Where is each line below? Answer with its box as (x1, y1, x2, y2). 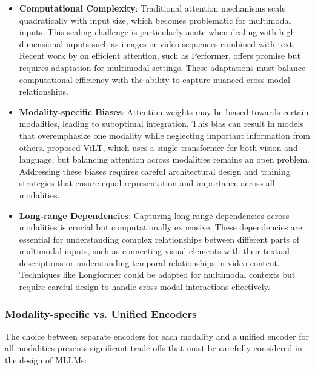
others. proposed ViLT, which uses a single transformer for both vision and (19, 141, 298, 153)
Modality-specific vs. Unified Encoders (5, 306, 197, 321)
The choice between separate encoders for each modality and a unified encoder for (5, 329, 309, 342)
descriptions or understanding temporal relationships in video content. (19, 256, 280, 269)
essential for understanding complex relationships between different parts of (19, 232, 300, 245)
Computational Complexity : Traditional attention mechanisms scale (19, 2, 286, 14)
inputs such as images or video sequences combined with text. (65, 37, 295, 50)
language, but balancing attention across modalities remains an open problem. (19, 153, 310, 166)
